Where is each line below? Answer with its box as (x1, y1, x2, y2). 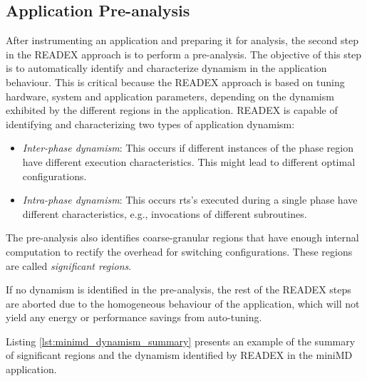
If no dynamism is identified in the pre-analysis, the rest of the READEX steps (6, 282, 351, 297)
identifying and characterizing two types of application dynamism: (6, 116, 295, 131)
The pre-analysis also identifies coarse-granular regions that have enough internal (6, 230, 359, 245)
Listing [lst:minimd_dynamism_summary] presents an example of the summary (6, 333, 356, 348)
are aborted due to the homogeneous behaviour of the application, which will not (6, 296, 360, 310)
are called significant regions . (6, 258, 132, 273)
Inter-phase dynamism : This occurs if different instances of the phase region (22, 140, 353, 155)
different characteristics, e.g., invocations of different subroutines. (22, 206, 307, 221)
